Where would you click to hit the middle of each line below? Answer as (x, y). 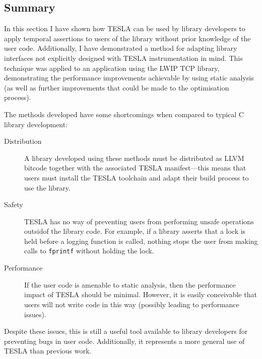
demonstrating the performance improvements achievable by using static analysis (129, 78)
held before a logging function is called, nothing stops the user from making (141, 241)
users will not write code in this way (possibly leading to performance (132, 304)
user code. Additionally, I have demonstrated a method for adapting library (121, 48)
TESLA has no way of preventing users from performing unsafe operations (139, 221)
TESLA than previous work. (48, 351)
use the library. (47, 187)
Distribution (23, 141)
